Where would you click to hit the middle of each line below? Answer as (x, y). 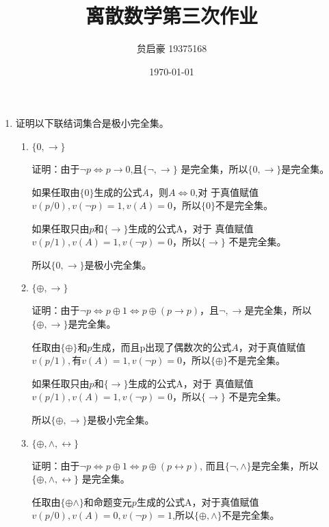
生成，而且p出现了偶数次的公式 (162, 346)
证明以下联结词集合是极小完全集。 (92, 123)
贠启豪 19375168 (172, 48)
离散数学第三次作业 (171, 15)
